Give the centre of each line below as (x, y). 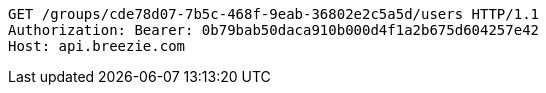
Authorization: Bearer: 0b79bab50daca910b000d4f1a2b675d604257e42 (274, 30)
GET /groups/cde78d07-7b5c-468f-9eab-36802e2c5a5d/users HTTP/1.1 (274, 14)
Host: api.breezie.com (97, 46)
